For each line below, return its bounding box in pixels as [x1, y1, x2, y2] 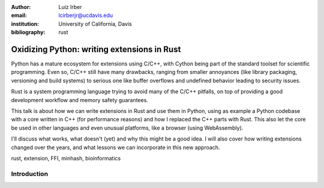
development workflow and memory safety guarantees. [11, 96, 148, 103]
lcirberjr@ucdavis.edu [58, 12, 113, 19]
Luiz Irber [58, 4, 82, 10]
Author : [11, 4, 31, 10]
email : [11, 12, 27, 19]
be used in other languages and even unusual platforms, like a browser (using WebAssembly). [11, 124, 244, 132]
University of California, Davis [58, 20, 132, 27]
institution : [11, 20, 40, 27]
